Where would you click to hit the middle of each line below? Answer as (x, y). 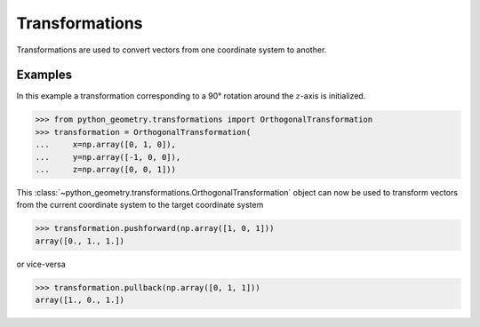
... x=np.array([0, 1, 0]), (106, 145)
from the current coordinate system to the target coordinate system (140, 205)
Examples (44, 75)
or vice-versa (41, 264)
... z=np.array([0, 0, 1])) (106, 169)
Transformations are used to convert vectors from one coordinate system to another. (172, 50)
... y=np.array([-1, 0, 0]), (108, 157)
